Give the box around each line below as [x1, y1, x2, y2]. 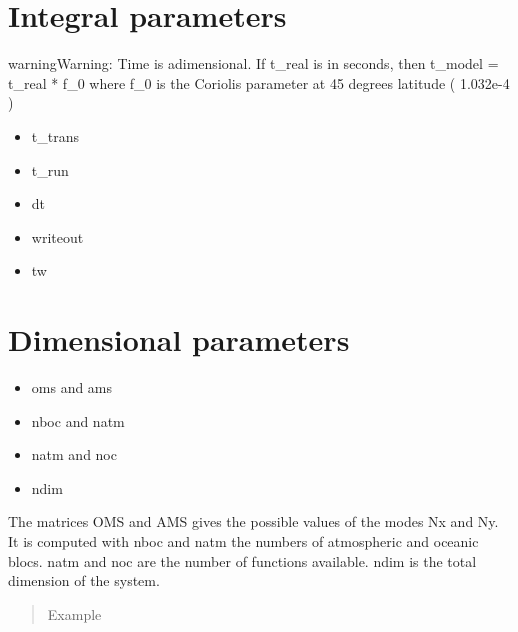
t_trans [31, 125, 79, 146]
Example [47, 603, 102, 624]
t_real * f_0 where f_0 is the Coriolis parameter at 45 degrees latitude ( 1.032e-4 [8, 72, 510, 93]
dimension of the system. [8, 570, 160, 591]
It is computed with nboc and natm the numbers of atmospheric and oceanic [8, 530, 479, 551]
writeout [31, 226, 84, 247]
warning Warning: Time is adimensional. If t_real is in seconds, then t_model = [8, 53, 499, 74]
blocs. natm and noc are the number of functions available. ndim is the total [8, 550, 477, 571]
